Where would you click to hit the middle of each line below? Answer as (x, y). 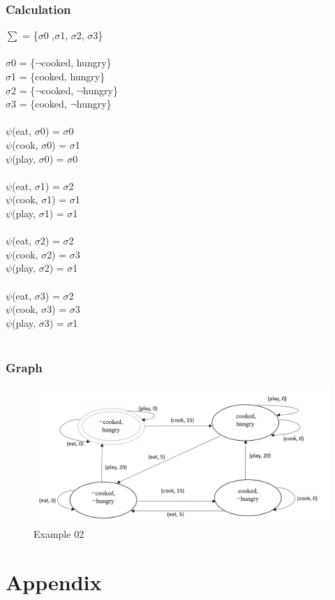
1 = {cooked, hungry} (58, 76)
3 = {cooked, (39, 104)
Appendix (54, 581)
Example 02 (59, 533)
